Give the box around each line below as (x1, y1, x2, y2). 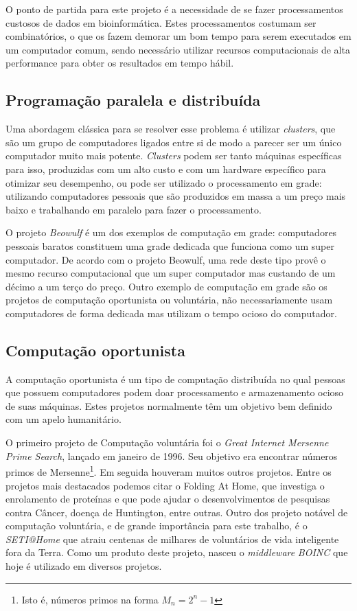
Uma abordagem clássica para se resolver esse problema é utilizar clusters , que (5, 122, 336, 136)
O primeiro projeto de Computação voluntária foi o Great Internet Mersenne (5, 435, 329, 450)
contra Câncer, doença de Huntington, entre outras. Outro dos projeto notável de (5, 505, 348, 519)
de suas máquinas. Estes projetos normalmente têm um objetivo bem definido (5, 398, 332, 413)
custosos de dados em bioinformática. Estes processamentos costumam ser (5, 15, 316, 30)
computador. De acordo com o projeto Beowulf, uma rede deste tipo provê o (5, 252, 326, 266)
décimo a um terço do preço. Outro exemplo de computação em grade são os (5, 279, 327, 293)
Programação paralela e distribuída (5, 89, 261, 111)
